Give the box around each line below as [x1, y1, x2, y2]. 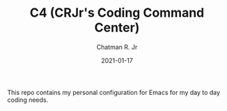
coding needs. [7, 96, 49, 104]
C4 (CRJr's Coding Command [29, 5, 205, 21]
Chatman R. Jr [96, 43, 138, 51]
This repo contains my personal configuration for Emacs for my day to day [7, 88, 221, 96]
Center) [94, 20, 140, 36]
